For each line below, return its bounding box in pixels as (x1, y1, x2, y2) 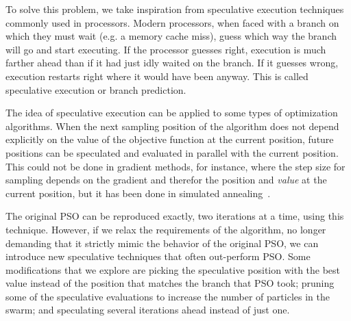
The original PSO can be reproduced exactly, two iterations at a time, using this (5, 209, 344, 223)
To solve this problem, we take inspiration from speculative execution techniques (5, 2, 344, 16)
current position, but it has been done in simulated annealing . (5, 185, 271, 200)
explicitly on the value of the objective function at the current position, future (5, 132, 334, 146)
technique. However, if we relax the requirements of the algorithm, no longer (5, 222, 326, 236)
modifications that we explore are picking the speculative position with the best (5, 262, 341, 277)
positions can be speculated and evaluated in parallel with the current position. (5, 145, 339, 159)
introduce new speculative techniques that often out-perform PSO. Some (5, 249, 311, 264)
